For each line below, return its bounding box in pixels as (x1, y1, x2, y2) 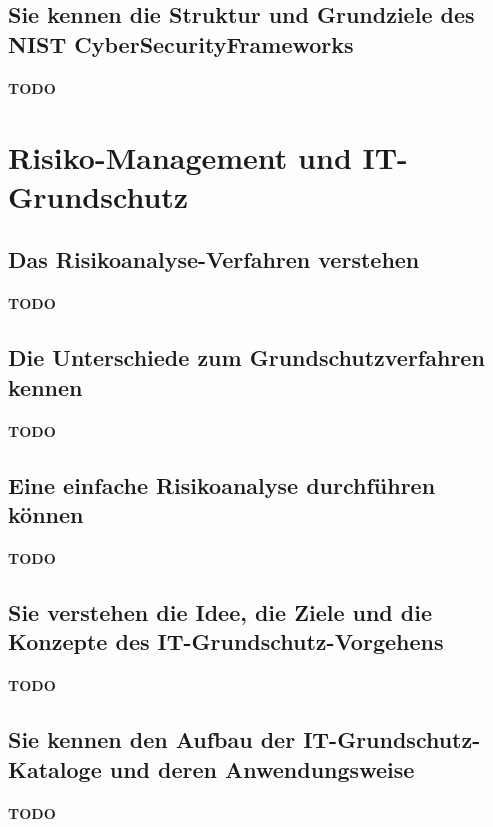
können (8, 499, 84, 530)
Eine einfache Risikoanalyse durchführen (8, 469, 436, 500)
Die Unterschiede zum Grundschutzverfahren (8, 342, 485, 373)
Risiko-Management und (8, 136, 352, 177)
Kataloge (8, 753, 102, 784)
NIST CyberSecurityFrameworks (8, 28, 354, 59)
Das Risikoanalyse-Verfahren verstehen (8, 244, 420, 275)
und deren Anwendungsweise (109, 753, 415, 784)
